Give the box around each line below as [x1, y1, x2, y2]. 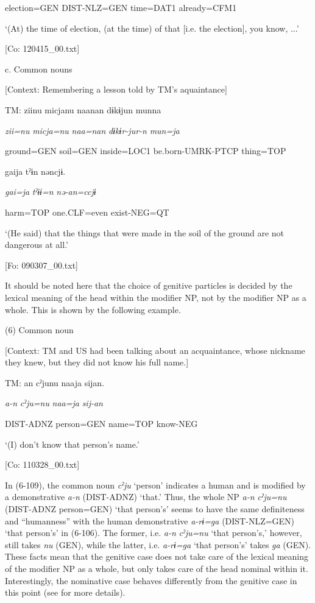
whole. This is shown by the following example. [5, 303, 181, 316]
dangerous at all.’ [5, 238, 68, 251]
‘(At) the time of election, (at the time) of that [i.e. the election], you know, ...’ [5, 21, 299, 34]
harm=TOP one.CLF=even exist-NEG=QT [5, 205, 169, 218]
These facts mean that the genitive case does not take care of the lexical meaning [5, 550, 309, 563]
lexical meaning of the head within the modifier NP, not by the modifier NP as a [5, 291, 306, 303]
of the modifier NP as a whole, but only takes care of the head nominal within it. [5, 562, 308, 574]
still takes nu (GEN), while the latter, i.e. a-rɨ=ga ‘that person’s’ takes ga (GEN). [5, 538, 311, 551]
